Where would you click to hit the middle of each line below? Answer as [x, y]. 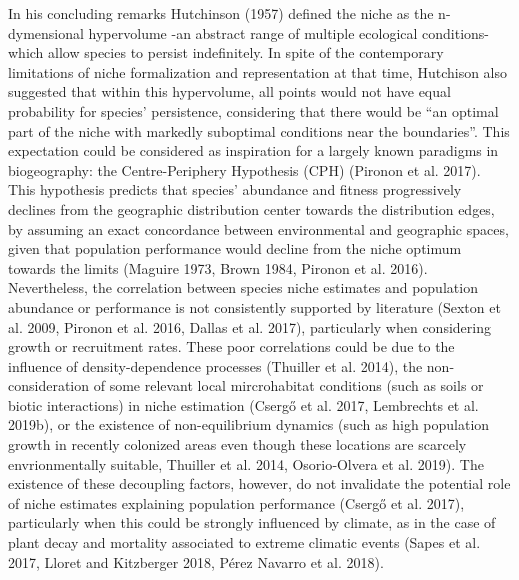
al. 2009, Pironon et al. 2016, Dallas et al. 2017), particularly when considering [249, 326]
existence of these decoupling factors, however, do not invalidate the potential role [259, 483]
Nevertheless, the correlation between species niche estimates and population [243, 287]
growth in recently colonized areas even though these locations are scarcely [237, 444]
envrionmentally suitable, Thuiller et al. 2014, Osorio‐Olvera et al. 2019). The [246, 463]
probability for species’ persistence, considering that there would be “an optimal [253, 110]
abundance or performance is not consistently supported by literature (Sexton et [254, 306]
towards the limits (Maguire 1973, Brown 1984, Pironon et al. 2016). [218, 267]
